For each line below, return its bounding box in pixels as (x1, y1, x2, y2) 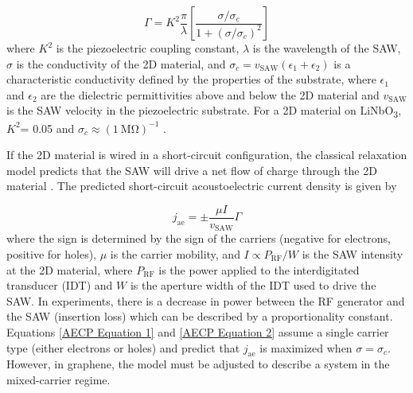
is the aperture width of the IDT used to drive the (130, 277, 376, 294)
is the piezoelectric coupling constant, (56, 40, 240, 56)
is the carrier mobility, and (110, 245, 240, 262)
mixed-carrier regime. (6, 371, 111, 387)
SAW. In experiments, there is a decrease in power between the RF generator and (6, 292, 405, 309)
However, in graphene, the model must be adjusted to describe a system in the (6, 356, 390, 372)
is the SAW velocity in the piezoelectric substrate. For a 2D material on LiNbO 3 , (6, 102, 402, 121)
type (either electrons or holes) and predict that (6, 339, 240, 356)
